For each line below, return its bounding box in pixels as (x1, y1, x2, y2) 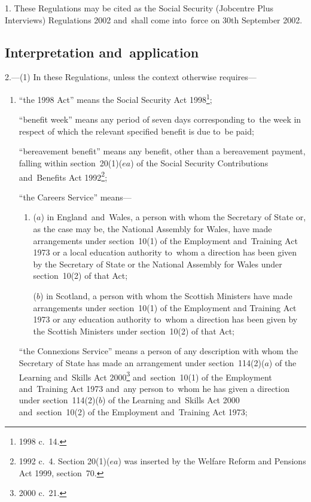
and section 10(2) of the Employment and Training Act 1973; (19, 406, 248, 418)
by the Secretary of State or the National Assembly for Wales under (33, 257, 282, 270)
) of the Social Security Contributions (130, 157, 269, 169)
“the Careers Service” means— (19, 190, 132, 203)
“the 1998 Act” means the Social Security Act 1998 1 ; (19, 91, 212, 105)
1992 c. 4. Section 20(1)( (19, 455, 110, 467)
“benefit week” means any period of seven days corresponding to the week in (19, 113, 301, 126)
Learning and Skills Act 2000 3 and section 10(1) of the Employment (19, 369, 272, 383)
